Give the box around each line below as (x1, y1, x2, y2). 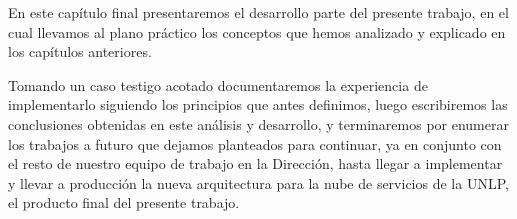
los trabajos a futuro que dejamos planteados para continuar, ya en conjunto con (8, 133, 502, 154)
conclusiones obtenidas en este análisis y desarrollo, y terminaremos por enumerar (8, 113, 509, 134)
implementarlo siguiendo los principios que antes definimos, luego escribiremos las (8, 94, 508, 115)
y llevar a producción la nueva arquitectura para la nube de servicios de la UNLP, (8, 172, 509, 193)
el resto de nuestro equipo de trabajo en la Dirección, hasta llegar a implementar (8, 153, 503, 174)
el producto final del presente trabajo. (8, 192, 240, 213)
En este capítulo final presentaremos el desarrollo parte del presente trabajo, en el (8, 2, 509, 22)
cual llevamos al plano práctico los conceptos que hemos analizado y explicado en (8, 21, 506, 42)
